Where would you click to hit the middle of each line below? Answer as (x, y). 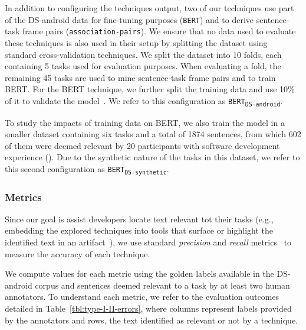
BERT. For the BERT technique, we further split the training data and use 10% (150, 89)
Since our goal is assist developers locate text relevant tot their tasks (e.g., (139, 219)
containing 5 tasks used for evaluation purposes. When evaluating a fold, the (143, 66)
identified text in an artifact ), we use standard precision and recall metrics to (148, 242)
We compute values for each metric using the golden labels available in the (139, 274)
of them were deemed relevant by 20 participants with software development (142, 145)
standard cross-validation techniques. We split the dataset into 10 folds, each (143, 54)
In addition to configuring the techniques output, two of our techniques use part (149, 8)
